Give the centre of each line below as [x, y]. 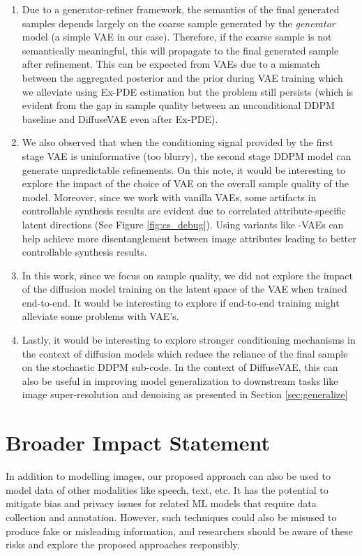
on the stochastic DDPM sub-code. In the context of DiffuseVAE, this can [180, 367]
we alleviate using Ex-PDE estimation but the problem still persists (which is [188, 91]
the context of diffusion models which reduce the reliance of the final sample [185, 353]
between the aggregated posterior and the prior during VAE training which [182, 77]
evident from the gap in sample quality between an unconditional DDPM [178, 105]
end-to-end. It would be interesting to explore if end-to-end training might [181, 302]
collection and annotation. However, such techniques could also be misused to [171, 517]
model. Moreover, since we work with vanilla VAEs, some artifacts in [169, 197]
